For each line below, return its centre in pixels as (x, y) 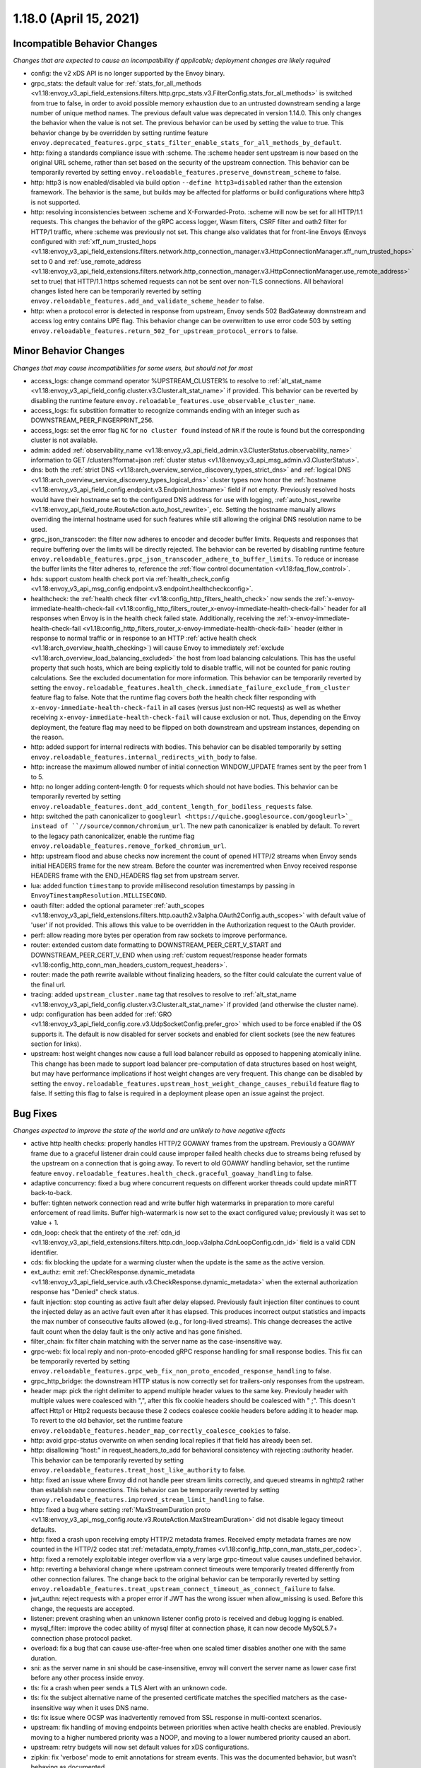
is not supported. (55, 202)
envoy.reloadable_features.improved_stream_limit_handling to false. (148, 1500)
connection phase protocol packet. (82, 1638)
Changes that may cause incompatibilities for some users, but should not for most (133, 368)
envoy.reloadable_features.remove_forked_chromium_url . (129, 846)
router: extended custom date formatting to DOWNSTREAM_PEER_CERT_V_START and (156, 945)
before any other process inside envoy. (88, 1678)
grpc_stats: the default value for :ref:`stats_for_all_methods (116, 83)
